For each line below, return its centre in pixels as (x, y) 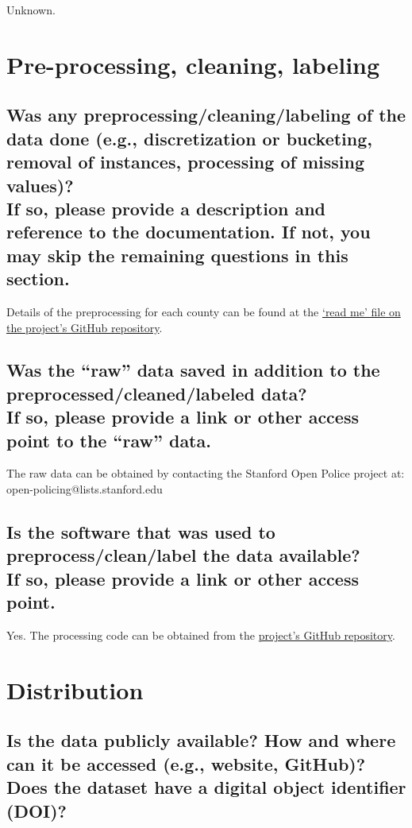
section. (38, 279)
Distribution (75, 689)
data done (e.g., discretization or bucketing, (189, 138)
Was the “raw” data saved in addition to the (193, 370)
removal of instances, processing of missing (185, 162)
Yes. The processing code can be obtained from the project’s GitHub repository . (201, 635)
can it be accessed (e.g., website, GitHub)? (186, 763)
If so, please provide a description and (166, 208)
